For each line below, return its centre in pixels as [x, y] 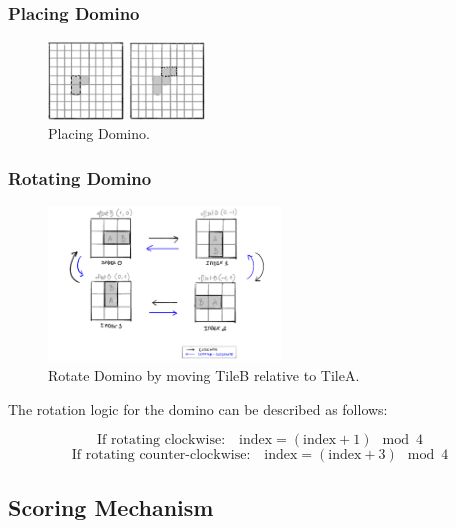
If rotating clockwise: [161, 440]
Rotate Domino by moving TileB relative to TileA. [204, 375]
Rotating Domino [80, 177]
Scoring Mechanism [111, 506]
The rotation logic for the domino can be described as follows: [198, 408]
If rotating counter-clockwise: [161, 455]
